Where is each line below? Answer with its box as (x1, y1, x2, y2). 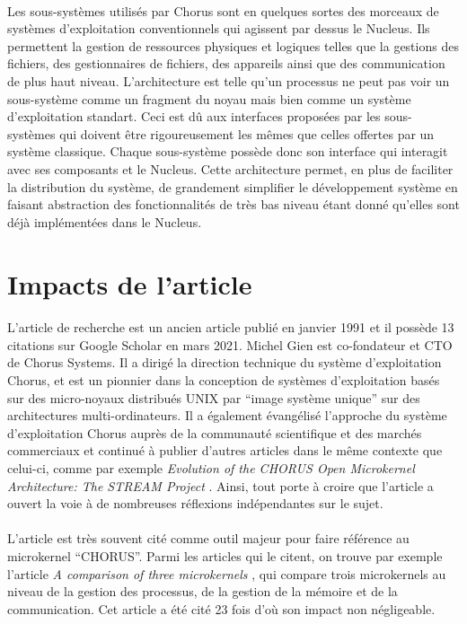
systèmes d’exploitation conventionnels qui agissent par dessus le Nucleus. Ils (7, 19, 430, 38)
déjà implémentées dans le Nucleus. (7, 212, 202, 231)
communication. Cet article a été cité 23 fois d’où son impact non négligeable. (7, 599, 436, 618)
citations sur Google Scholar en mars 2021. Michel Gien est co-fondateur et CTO (7, 335, 453, 354)
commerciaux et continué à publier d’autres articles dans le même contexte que (7, 441, 443, 460)
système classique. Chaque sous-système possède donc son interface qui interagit (7, 142, 448, 161)
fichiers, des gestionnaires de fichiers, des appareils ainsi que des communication (7, 54, 445, 73)
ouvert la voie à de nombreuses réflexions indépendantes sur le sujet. (7, 494, 383, 513)
